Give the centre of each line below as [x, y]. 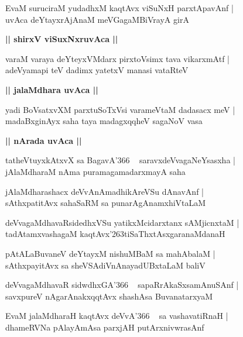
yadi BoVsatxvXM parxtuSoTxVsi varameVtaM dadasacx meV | [120, 109]
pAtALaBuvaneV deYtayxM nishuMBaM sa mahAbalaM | [110, 253]
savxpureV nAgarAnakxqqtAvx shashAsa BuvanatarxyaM [109, 296]
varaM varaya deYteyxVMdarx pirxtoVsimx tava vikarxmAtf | [117, 58]
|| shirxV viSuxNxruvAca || [62, 39]
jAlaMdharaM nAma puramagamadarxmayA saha [95, 171]
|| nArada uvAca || [44, 140]
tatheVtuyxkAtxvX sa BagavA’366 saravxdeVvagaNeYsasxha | [120, 160]
